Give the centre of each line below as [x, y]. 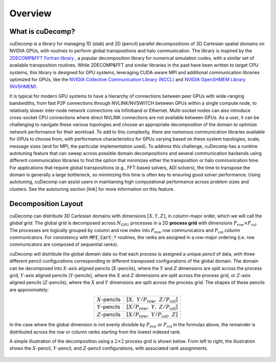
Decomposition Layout [46, 204]
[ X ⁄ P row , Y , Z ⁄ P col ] [152, 308]
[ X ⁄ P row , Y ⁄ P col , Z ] [152, 315]
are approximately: [29, 289]
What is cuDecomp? [42, 31]
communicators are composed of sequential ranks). [64, 244]
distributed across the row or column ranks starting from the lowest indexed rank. [95, 332]
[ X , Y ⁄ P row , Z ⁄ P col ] [152, 300]
